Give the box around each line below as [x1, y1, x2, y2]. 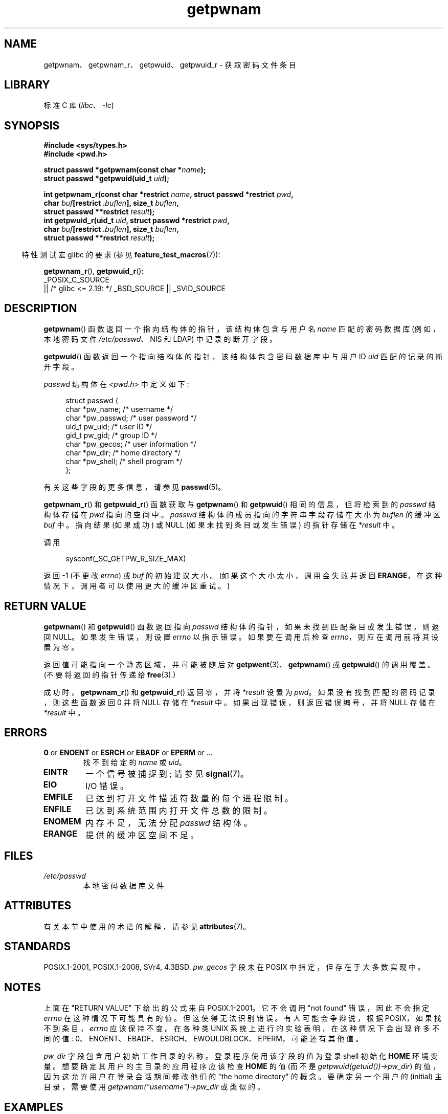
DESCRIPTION [4, 301, 77, 315]
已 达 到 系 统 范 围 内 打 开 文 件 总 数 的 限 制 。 [85, 805, 272, 816]
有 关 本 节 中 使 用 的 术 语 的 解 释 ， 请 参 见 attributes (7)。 [43, 922, 250, 931]
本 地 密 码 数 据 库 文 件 [83, 881, 164, 890]
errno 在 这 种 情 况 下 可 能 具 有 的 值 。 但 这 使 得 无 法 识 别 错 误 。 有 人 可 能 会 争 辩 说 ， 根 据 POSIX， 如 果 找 [43, 1014, 441, 1023]
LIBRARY [4, 78, 50, 92]
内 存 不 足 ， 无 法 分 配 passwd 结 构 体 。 [85, 817, 252, 828]
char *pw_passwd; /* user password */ [65, 413, 197, 423]
